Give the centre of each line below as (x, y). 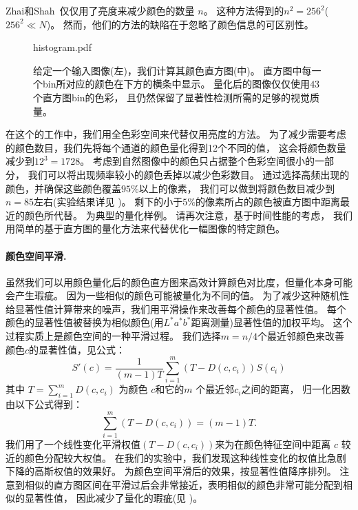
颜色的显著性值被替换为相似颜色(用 (85, 322)
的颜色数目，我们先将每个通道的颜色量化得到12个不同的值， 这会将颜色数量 (176, 147)
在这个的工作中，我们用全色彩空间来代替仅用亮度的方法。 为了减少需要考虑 (176, 134)
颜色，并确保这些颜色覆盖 (63, 188)
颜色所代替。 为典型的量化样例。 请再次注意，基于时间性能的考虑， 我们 (188, 215)
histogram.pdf (62, 47)
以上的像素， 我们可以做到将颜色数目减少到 (237, 188)
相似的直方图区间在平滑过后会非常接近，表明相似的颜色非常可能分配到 (183, 484)
